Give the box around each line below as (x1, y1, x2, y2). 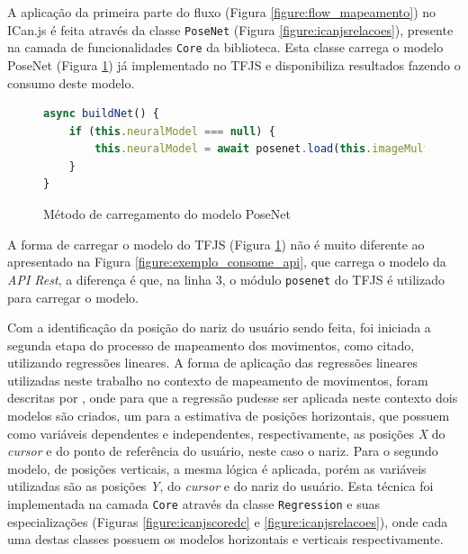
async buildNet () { (43, 107, 159, 121)
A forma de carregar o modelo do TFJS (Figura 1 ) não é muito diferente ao (7, 234, 425, 253)
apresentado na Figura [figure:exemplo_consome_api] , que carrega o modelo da (7, 252, 446, 271)
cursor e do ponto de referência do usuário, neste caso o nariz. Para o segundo (7, 441, 438, 460)
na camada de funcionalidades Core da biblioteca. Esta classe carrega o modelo (7, 38, 444, 57)
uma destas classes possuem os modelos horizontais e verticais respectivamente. (7, 530, 444, 549)
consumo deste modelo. (7, 73, 135, 92)
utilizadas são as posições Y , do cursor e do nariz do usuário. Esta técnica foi (7, 477, 434, 495)
